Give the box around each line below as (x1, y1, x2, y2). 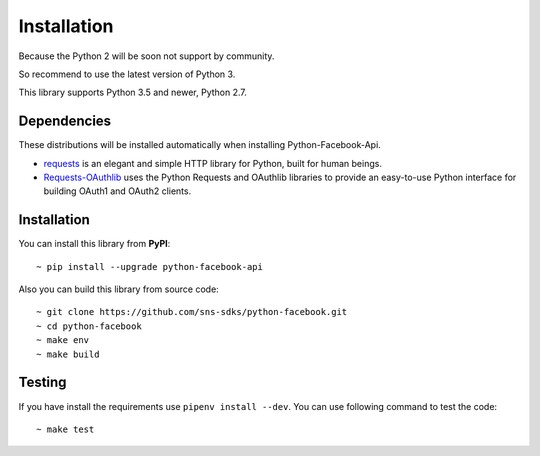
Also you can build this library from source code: (18, 283, 219, 295)
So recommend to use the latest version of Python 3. (18, 68, 236, 80)
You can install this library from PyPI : (18, 238, 171, 250)
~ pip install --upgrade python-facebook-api (36, 261, 264, 272)
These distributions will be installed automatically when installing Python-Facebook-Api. (18, 139, 382, 151)
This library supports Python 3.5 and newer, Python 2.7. (18, 86, 247, 99)
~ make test (36, 423, 95, 435)
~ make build (36, 348, 100, 360)
